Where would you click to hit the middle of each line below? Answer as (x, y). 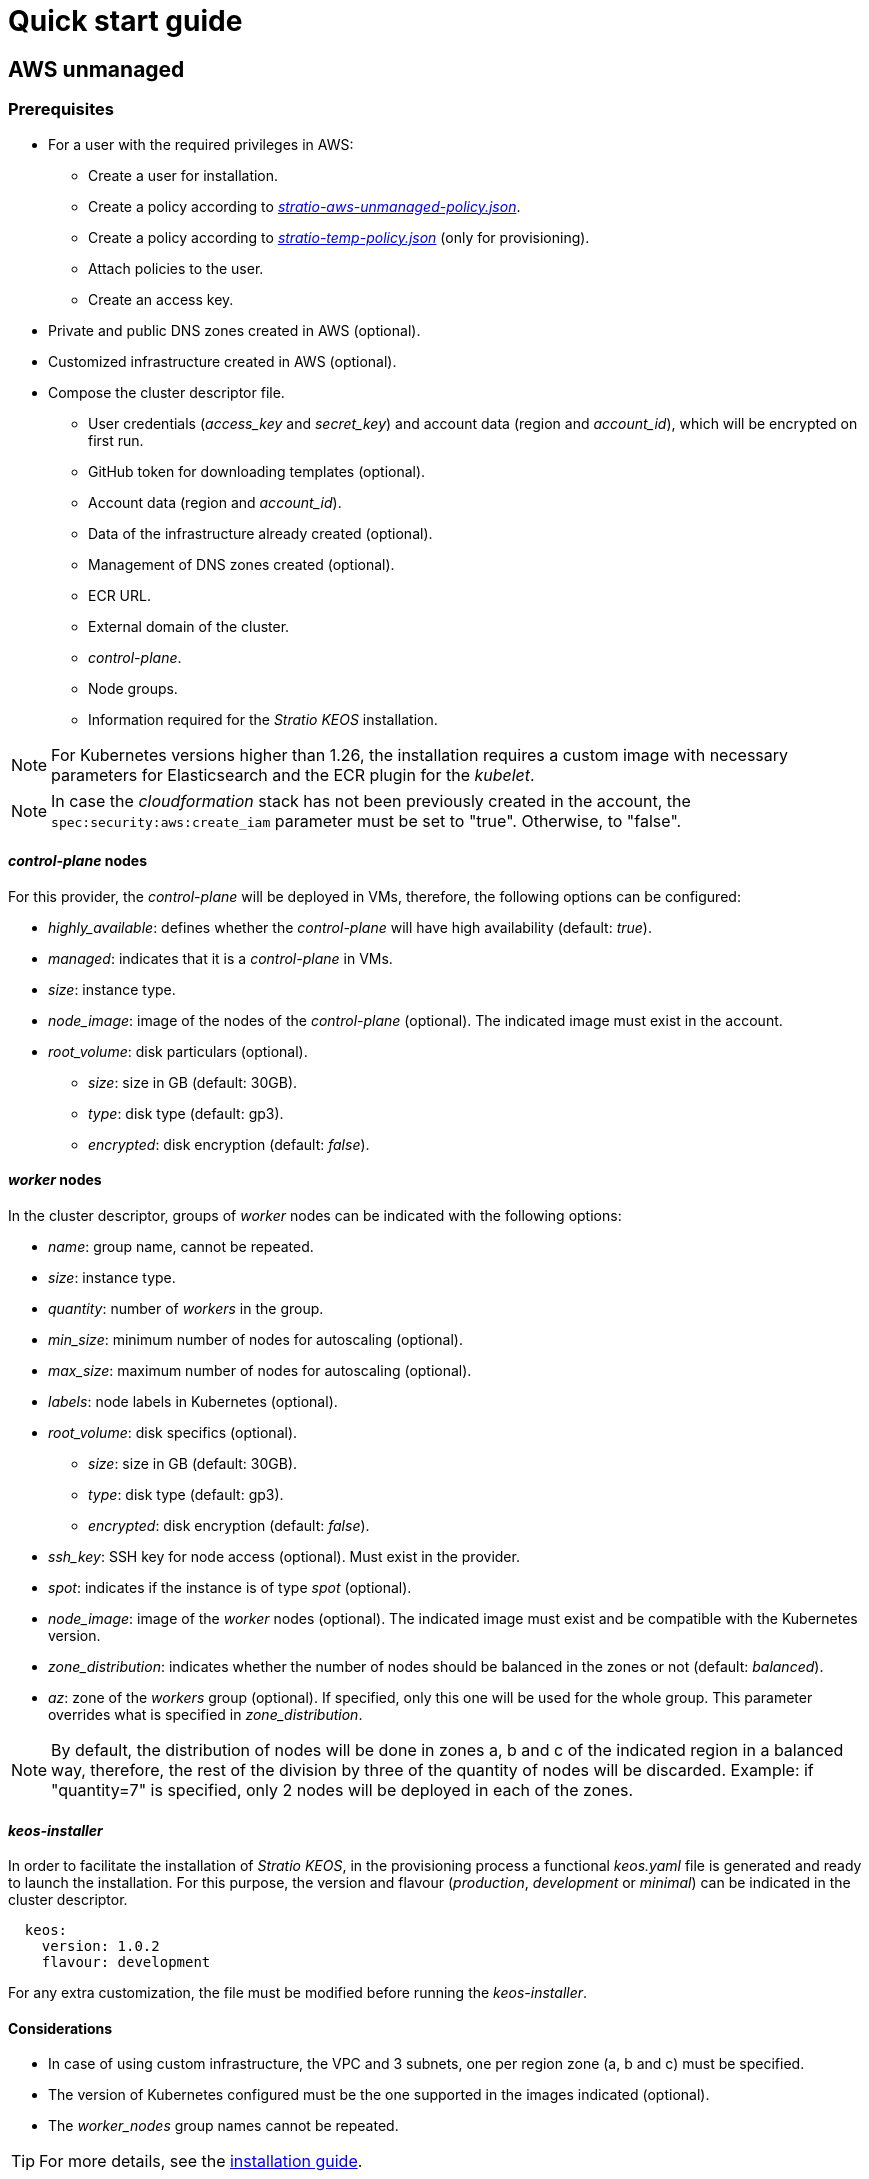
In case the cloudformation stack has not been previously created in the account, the (371, 800)
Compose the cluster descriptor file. (166, 392)
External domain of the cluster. (189, 626)
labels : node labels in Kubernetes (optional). (193, 1401)
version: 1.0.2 (100, 1946)
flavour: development (126, 1962)
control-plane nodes (78, 861)
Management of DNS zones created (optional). (241, 564)
